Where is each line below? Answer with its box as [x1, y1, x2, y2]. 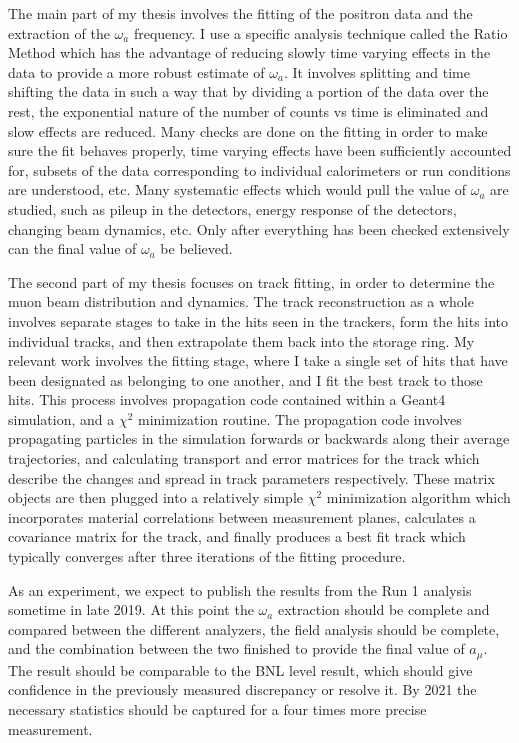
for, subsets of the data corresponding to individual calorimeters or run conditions [8, 159, 511, 180]
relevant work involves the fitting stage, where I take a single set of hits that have [8, 350, 508, 371]
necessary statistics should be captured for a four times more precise [8, 699, 427, 720]
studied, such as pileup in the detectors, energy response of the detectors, [8, 198, 457, 219]
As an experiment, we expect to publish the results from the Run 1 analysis [8, 579, 472, 600]
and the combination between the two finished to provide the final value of [8, 638, 465, 659]
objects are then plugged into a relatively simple [8, 487, 304, 508]
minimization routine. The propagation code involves [138, 408, 462, 429]
